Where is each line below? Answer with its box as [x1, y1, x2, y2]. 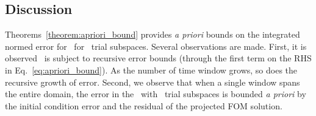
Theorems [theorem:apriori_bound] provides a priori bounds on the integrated [5, 28, 300, 41]
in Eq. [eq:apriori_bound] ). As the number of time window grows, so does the [5, 63, 298, 76]
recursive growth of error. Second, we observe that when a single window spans [5, 75, 300, 88]
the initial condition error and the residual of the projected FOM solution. [5, 99, 282, 112]
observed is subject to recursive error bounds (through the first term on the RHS [5, 52, 312, 64]
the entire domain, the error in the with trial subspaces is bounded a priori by [5, 87, 306, 100]
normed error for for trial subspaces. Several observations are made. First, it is [5, 39, 307, 52]
